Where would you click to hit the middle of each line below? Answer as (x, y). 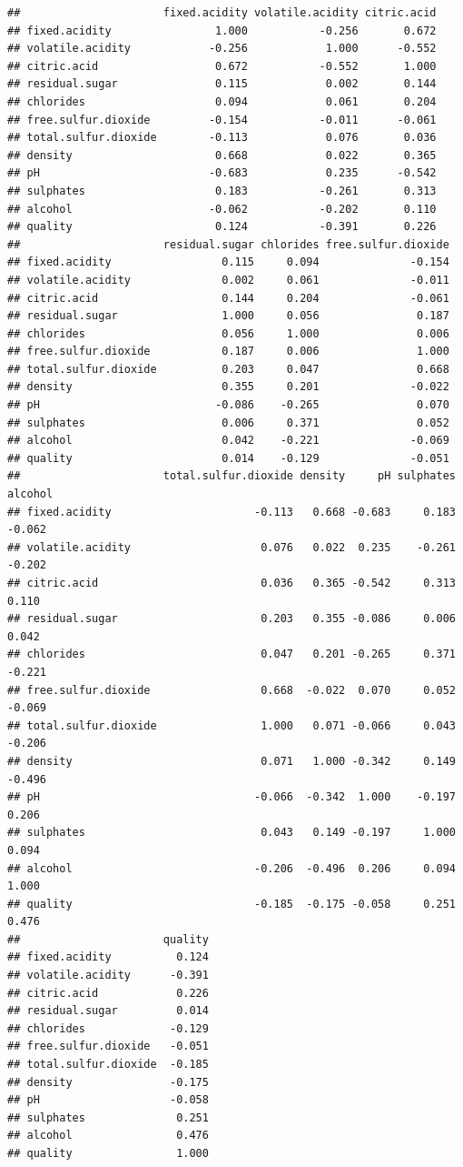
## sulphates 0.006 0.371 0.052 (228, 423)
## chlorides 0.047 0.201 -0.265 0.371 (231, 654)
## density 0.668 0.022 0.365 (222, 155)
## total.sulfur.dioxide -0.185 (108, 1065)
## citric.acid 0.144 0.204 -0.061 (228, 298)
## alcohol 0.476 (108, 1136)
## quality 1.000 (108, 1153)
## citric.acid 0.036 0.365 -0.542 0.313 (231, 583)
